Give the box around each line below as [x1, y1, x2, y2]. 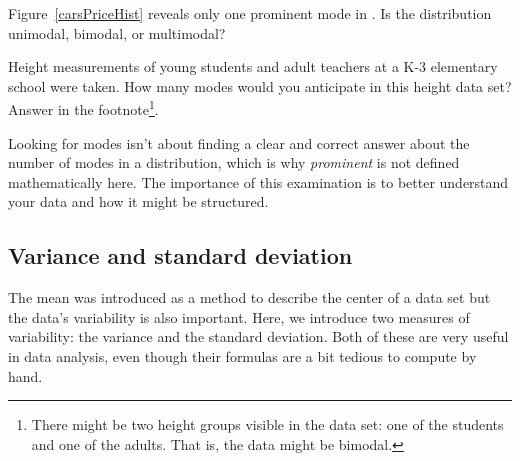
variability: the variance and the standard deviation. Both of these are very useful [8, 326, 509, 347]
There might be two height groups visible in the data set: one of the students [31, 414, 504, 435]
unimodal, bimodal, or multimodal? [8, 22, 226, 43]
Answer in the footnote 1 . [8, 96, 159, 120]
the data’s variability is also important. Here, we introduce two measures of [8, 306, 470, 327]
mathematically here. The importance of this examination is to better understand [8, 171, 509, 192]
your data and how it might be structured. [8, 191, 269, 212]
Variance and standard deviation [8, 240, 353, 271]
